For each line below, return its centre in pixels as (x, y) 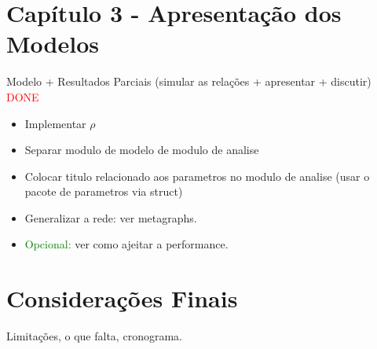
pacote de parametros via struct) (104, 191)
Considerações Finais (122, 298)
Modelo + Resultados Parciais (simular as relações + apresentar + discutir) (189, 81)
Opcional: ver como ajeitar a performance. (126, 244)
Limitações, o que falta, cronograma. (94, 336)
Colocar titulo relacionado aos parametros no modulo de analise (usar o (197, 176)
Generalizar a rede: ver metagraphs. (111, 217)
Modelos (53, 44)
